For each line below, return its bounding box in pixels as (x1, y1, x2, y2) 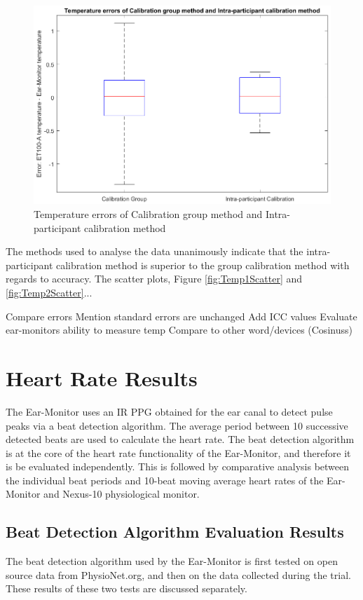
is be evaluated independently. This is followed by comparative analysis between (6, 459, 350, 474)
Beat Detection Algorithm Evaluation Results (6, 521, 344, 543)
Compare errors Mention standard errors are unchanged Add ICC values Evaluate (6, 308, 357, 323)
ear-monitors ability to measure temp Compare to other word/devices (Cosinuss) (6, 322, 352, 337)
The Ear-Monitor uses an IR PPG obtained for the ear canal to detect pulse (6, 404, 333, 418)
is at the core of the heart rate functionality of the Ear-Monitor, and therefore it (6, 445, 351, 460)
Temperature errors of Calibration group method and (34, 207, 263, 221)
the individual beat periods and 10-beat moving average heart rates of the (6, 472, 324, 487)
